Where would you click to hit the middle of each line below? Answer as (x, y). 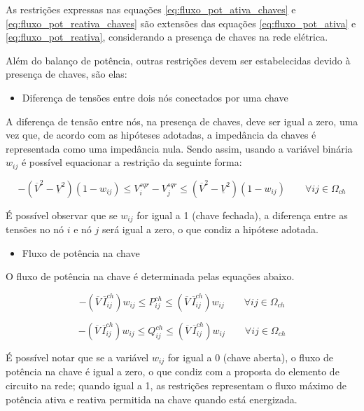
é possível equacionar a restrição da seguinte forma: (132, 162)
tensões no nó (35, 229)
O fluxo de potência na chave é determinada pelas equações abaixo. (150, 276)
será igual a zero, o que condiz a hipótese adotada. (210, 229)
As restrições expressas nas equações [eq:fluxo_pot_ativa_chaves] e (151, 9)
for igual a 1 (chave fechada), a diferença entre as (242, 215)
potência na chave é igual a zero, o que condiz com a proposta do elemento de (173, 371)
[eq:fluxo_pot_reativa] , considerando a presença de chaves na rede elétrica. (167, 37)
